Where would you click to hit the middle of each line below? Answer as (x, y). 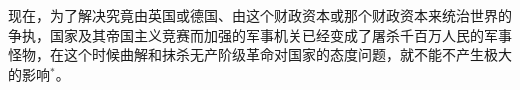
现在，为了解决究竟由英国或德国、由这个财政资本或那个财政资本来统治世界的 (260, 15)
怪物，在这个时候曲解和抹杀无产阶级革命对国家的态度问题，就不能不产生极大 (260, 54)
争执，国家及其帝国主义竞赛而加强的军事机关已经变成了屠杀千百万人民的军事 (260, 34)
